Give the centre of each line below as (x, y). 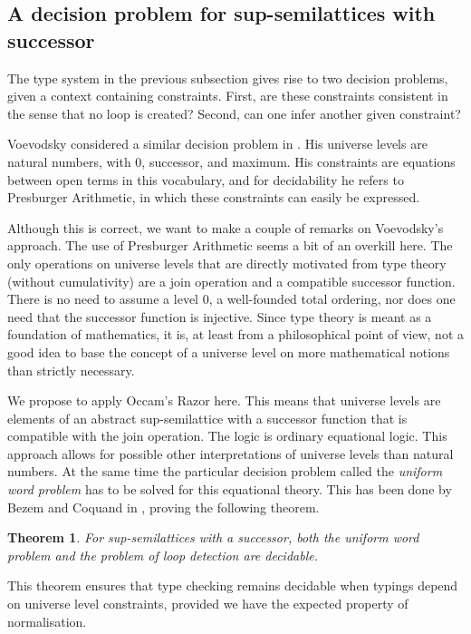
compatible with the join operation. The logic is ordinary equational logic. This (227, 436)
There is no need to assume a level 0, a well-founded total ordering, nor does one (231, 299)
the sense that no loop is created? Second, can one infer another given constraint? (234, 113)
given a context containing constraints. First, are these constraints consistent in (228, 96)
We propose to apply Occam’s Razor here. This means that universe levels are (224, 400)
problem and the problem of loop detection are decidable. (163, 555)
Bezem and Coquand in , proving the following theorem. (163, 507)
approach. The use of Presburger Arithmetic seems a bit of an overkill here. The (230, 245)
